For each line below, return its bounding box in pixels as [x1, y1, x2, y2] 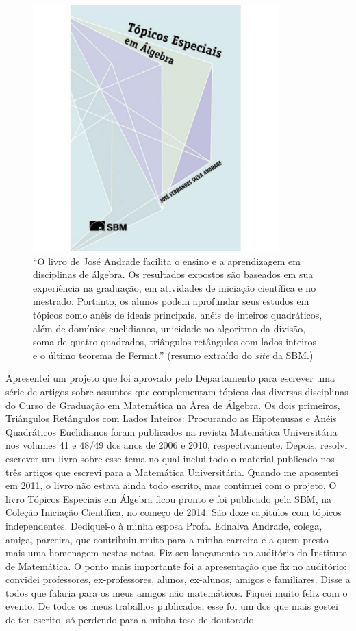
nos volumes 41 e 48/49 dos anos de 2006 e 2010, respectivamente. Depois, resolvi [5, 438, 348, 452]
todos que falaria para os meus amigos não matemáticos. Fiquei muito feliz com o [5, 585, 348, 599]
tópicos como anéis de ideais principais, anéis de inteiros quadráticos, [33, 308, 322, 322]
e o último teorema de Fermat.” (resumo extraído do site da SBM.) [33, 347, 314, 362]
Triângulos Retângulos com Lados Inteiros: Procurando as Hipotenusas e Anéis [5, 411, 337, 425]
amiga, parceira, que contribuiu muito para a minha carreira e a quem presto [5, 532, 329, 546]
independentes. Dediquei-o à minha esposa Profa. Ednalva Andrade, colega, [5, 518, 322, 532]
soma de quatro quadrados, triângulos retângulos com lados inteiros [33, 334, 317, 349]
